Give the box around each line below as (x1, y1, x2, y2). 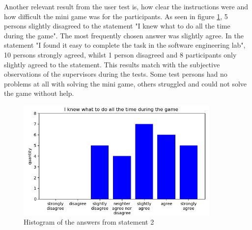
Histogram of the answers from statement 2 (24, 217, 154, 227)
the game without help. (4, 88, 74, 98)
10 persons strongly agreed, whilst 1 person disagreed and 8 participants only (4, 49, 237, 59)
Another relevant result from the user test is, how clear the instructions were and (4, 1, 248, 11)
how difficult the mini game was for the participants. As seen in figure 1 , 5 (4, 11, 228, 21)
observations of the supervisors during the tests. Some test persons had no (4, 69, 227, 79)
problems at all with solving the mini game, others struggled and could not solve (4, 78, 247, 88)
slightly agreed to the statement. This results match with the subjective (4, 59, 220, 69)
